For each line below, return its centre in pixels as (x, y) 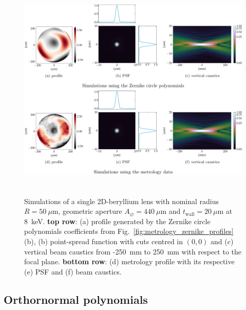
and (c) (222, 241)
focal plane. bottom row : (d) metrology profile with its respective (129, 261)
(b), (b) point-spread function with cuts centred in (104, 241)
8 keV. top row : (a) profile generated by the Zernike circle (117, 221)
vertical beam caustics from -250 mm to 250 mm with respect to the (133, 251)
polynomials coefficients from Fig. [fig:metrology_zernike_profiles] (129, 231)
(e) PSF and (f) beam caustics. (73, 271)
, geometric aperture (90, 211)
